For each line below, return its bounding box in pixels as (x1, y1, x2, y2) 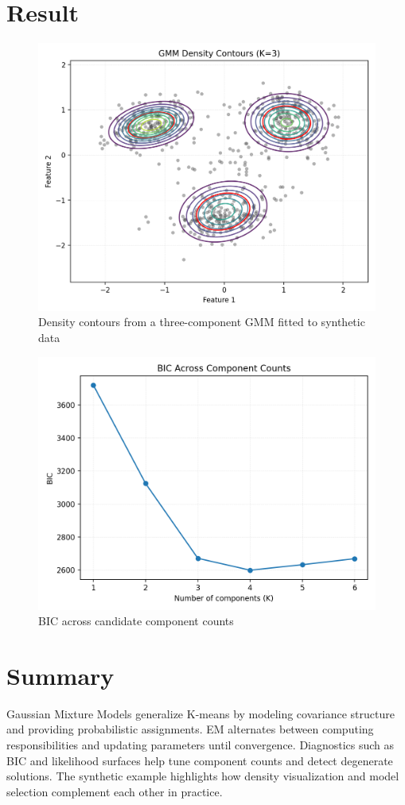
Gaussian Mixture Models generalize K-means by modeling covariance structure (6, 705, 395, 721)
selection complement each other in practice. (6, 783, 223, 799)
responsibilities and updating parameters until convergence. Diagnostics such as (6, 737, 395, 753)
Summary (6, 659, 115, 691)
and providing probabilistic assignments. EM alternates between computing (6, 721, 374, 737)
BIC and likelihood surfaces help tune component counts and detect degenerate (6, 752, 393, 768)
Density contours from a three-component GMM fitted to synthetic (38, 313, 365, 330)
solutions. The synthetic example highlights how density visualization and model (6, 768, 399, 784)
